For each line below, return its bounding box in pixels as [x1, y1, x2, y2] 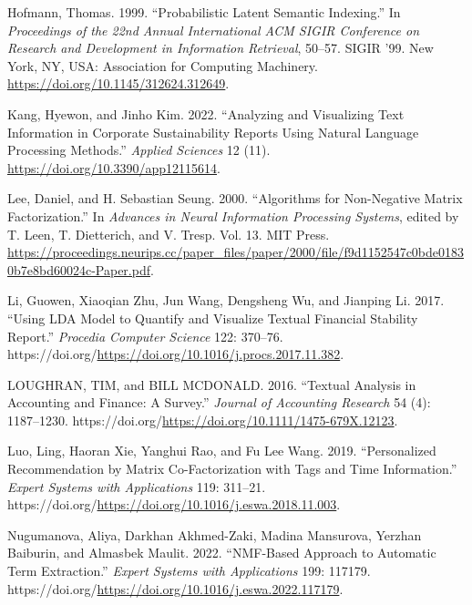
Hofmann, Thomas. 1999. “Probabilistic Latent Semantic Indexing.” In [7, 3, 401, 21]
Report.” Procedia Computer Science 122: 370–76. [7, 326, 283, 345]
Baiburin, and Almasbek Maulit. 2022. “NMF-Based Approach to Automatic [7, 543, 436, 562]
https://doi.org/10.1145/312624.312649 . [7, 74, 230, 93]
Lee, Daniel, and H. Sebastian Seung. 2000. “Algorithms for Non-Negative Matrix [7, 189, 463, 208]
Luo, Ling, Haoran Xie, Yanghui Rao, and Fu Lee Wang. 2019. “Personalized [7, 441, 436, 460]
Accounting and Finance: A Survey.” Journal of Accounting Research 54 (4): [7, 393, 431, 412]
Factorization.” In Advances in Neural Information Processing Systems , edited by [7, 206, 459, 225]
